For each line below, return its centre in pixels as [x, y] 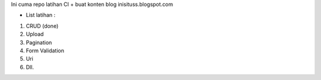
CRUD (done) [42, 26]
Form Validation [45, 51]
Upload [35, 34]
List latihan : [41, 15]
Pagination [39, 42]
